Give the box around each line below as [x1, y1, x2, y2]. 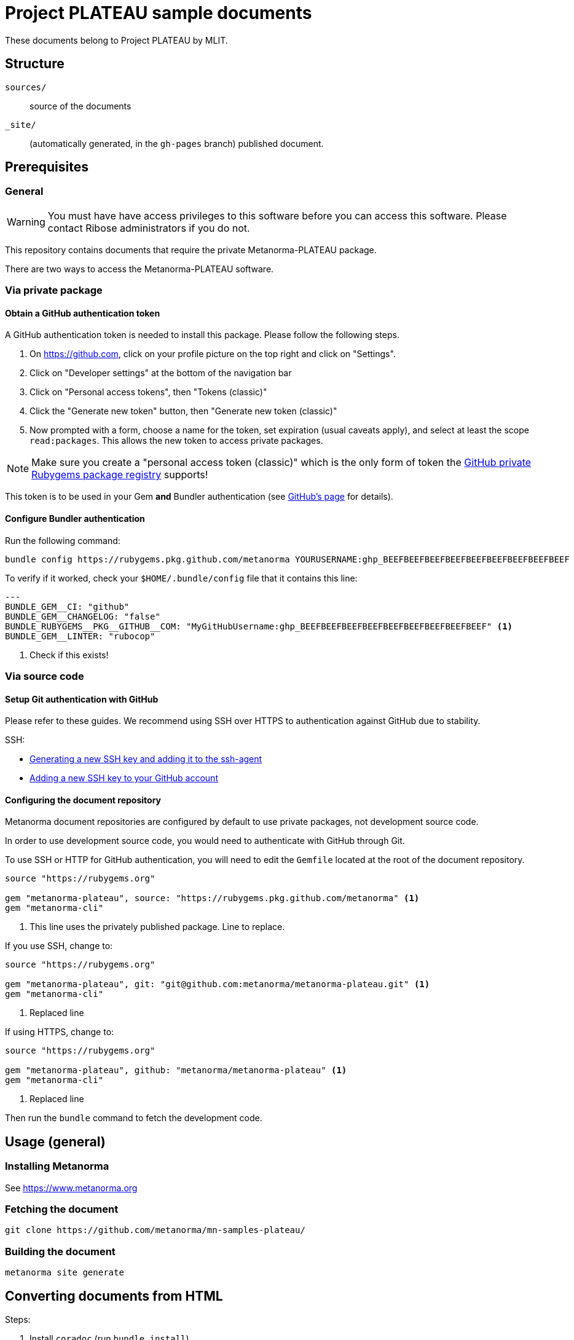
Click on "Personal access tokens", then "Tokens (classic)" [29, 387, 267, 398]
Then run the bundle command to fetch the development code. [5, 1113, 262, 1124]
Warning [7, 215, 45, 228]
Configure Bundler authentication [5, 513, 145, 524]
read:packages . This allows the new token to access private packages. [29, 435, 323, 446]
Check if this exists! [29, 649, 109, 660]
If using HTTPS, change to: [5, 1027, 114, 1038]
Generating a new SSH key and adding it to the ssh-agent [29, 754, 262, 765]
